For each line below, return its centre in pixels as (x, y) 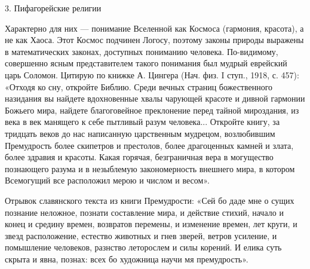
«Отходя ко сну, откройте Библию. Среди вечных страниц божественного (139, 86)
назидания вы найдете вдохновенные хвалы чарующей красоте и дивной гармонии (155, 98)
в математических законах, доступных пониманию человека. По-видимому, (142, 51)
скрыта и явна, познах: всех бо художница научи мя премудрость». (127, 259)
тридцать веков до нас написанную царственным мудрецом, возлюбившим (140, 133)
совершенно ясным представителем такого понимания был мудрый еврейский (146, 63)
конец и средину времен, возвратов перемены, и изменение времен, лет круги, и (151, 224)
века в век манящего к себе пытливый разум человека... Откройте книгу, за (142, 122)
